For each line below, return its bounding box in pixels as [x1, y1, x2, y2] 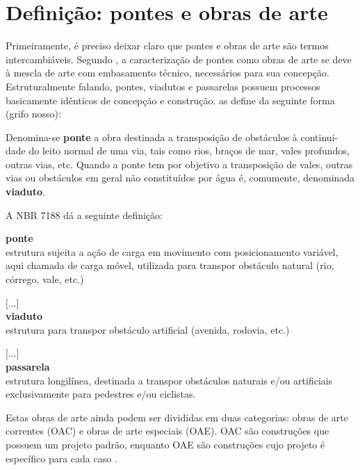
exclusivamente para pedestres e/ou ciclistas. [6, 387, 196, 401]
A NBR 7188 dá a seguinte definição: [6, 207, 163, 222]
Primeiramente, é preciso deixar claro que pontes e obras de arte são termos [6, 38, 329, 53]
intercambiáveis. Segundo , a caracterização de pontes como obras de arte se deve [6, 51, 352, 66]
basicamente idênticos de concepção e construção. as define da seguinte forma [6, 92, 335, 107]
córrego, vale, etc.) [6, 272, 84, 286]
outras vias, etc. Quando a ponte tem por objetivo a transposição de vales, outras [6, 156, 353, 171]
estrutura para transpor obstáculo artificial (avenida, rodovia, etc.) [6, 322, 290, 337]
